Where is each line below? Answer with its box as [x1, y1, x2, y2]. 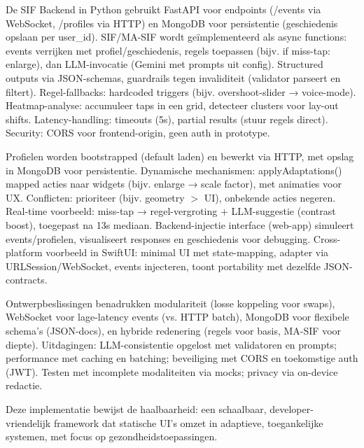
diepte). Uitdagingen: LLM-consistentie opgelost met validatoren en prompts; [6, 337, 337, 351]
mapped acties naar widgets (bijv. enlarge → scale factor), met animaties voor [6, 176, 342, 191]
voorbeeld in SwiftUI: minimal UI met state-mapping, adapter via [45, 245, 329, 260]
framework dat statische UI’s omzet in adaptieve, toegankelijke [53, 415, 323, 430]
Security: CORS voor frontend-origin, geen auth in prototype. [6, 125, 270, 140]
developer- [269, 402, 314, 416]
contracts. [6, 272, 48, 287]
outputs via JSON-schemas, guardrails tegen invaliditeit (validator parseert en [6, 70, 341, 85]
